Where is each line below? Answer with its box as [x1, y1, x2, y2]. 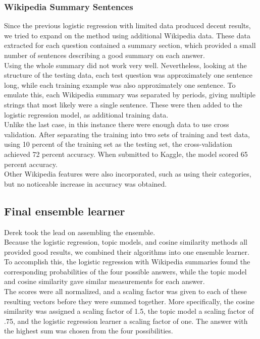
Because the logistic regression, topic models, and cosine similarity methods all [4, 237, 247, 247]
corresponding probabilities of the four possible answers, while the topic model [4, 266, 247, 276]
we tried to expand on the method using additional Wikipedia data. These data [4, 30, 250, 40]
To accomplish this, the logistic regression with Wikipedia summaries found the [4, 256, 250, 267]
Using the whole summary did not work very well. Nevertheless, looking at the [4, 60, 247, 70]
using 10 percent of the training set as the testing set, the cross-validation [4, 139, 232, 149]
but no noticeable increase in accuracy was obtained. [4, 178, 167, 189]
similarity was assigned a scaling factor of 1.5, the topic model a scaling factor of [4, 306, 254, 316]
